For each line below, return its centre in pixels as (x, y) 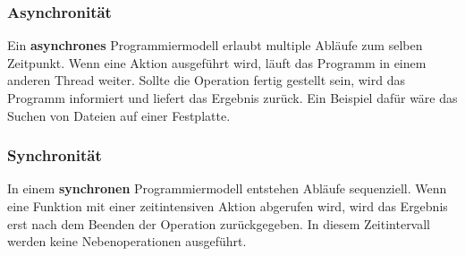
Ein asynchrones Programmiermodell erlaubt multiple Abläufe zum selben (215, 45)
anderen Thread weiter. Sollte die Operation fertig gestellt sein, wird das (206, 80)
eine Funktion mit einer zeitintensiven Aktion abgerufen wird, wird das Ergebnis (228, 206)
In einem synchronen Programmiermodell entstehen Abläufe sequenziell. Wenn (227, 188)
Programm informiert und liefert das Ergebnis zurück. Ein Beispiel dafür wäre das (232, 98)
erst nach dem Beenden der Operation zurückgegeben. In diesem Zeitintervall (219, 223)
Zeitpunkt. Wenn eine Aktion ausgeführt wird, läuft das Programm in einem (217, 62)
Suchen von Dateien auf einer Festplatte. (119, 115)
